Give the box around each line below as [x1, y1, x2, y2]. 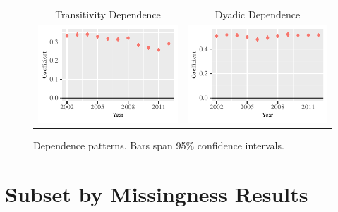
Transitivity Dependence [55, 6, 161, 21]
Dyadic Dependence [215, 6, 301, 21]
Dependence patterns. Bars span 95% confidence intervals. [33, 138, 284, 153]
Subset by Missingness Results [5, 180, 308, 208]
